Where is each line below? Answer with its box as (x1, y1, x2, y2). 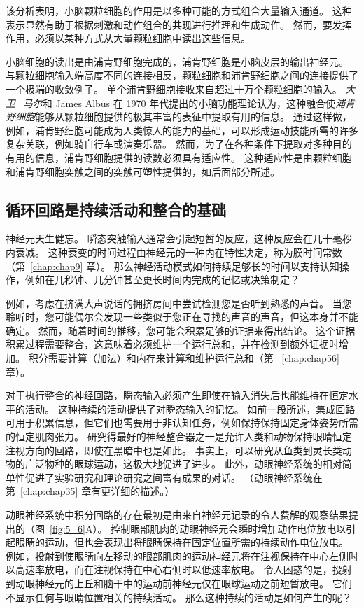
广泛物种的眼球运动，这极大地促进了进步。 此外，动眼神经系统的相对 (24, 456, 342, 471)
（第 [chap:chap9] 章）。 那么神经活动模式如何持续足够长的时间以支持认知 (6, 258, 339, 273)
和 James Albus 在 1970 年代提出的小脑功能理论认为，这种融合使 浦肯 (42, 95, 356, 110)
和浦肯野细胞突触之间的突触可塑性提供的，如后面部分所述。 (6, 164, 280, 178)
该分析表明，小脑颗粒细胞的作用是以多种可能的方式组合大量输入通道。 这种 (6, 3, 352, 17)
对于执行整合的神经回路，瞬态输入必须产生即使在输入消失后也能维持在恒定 (6, 388, 349, 402)
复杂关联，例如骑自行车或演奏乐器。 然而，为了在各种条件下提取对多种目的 (6, 136, 352, 151)
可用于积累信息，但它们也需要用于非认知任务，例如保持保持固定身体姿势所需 (6, 415, 358, 430)
